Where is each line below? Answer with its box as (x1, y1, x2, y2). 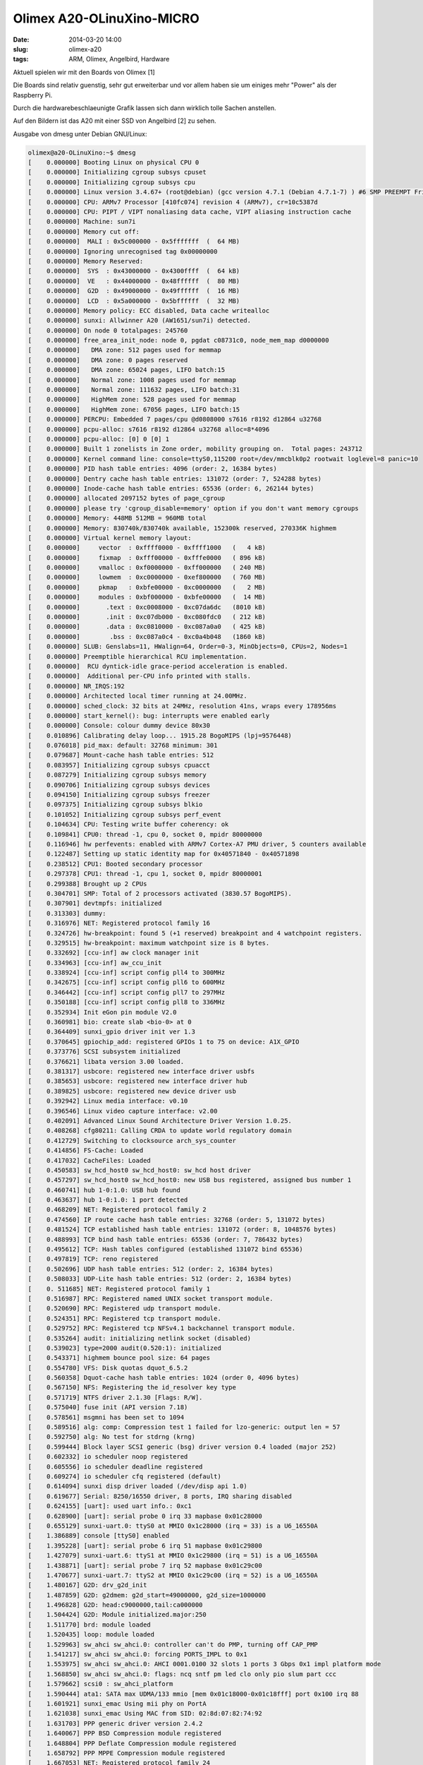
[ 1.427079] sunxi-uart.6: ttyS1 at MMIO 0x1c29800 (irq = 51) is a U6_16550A (27, 1552, 319, 1560)
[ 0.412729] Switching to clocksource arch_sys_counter (27, 1137, 236, 1144)
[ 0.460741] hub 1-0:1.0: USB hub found (27, 1186, 181, 1194)
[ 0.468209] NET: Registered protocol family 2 (27, 1206, 207, 1214)
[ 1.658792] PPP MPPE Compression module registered (27, 1749, 226, 1757)
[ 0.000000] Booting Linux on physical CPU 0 (27, 159, 200, 167)
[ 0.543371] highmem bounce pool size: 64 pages (27, 1354, 211, 1362)
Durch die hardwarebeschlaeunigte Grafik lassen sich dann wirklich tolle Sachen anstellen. (13, 103, 276, 112)
